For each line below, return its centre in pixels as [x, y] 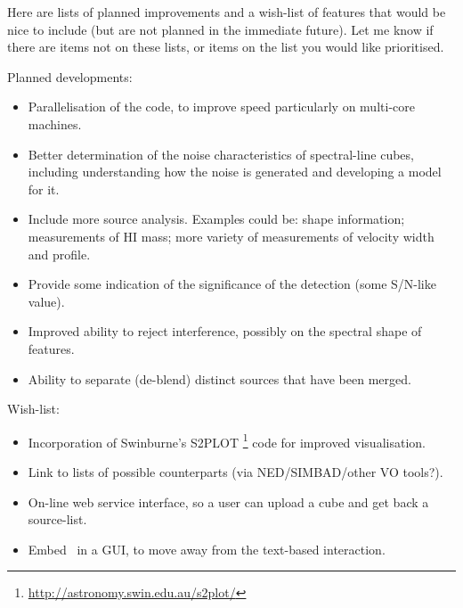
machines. [55, 123]
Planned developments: [70, 76]
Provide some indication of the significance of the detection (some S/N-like [232, 284]
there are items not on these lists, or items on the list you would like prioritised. [226, 47]
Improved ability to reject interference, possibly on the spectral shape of [225, 331]
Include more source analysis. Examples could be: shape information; [216, 219]
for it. [44, 189]
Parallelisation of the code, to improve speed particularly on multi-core [221, 107]
